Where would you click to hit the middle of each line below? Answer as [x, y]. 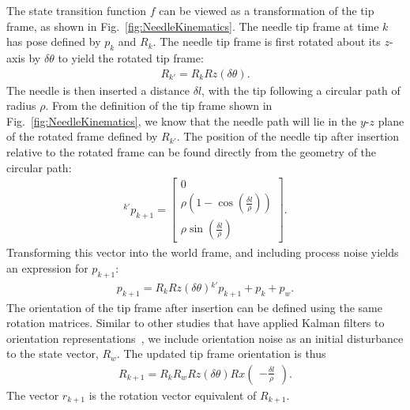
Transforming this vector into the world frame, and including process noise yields [203, 252]
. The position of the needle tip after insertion [288, 136]
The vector [33, 395]
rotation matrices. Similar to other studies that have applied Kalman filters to [196, 323]
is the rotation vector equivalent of [173, 395]
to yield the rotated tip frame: [131, 57]
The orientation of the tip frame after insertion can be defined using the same [194, 307]
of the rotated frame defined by [82, 136]
